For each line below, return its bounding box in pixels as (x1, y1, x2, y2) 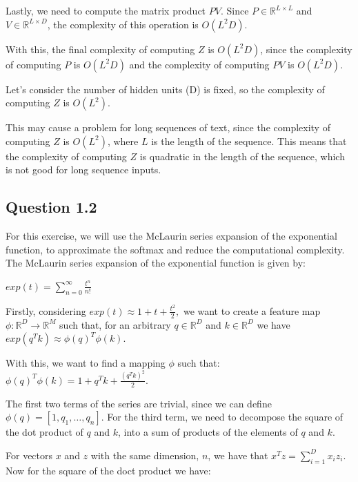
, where (107, 133, 139, 148)
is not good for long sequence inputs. (6, 162, 161, 177)
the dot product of (6, 425, 83, 439)
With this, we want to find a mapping (6, 356, 166, 370)
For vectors (6, 447, 53, 462)
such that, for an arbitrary (59, 317, 171, 331)
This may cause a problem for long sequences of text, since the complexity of (6, 120, 330, 135)
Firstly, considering (6, 303, 86, 318)
